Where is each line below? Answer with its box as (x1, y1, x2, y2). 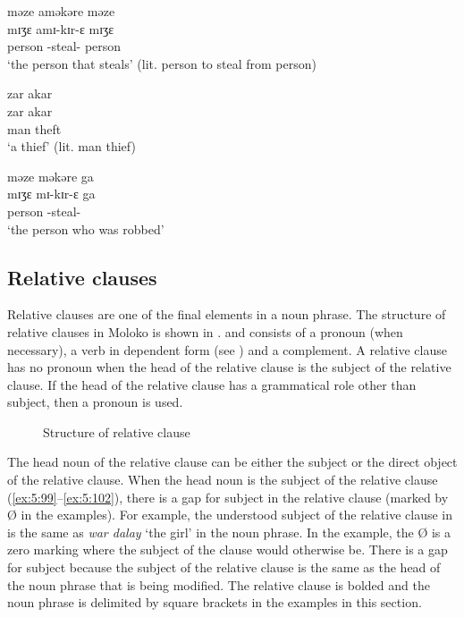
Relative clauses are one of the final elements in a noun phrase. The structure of (7, 305, 446, 324)
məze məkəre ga (7, 166, 94, 185)
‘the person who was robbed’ (7, 219, 165, 238)
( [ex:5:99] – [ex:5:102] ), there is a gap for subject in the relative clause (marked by (7, 487, 449, 506)
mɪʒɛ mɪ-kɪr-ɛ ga (7, 184, 96, 203)
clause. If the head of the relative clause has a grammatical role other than (7, 375, 417, 393)
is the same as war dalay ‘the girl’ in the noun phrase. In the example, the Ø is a (7, 522, 451, 541)
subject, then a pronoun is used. (7, 393, 183, 411)
